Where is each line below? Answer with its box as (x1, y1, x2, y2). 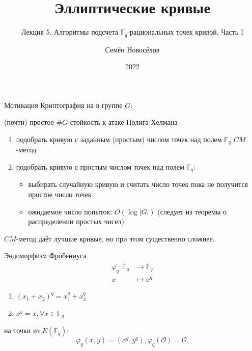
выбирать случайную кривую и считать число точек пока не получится (28, 179, 248, 190)
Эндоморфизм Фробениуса (4, 250, 87, 261)
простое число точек (28, 189, 92, 200)
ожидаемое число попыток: (28, 206, 113, 217)
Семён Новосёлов (105, 44, 160, 55)
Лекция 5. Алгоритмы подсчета (21, 26, 119, 37)
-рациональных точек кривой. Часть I (127, 26, 243, 37)
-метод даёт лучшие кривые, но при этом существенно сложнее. (16, 233, 215, 244)
